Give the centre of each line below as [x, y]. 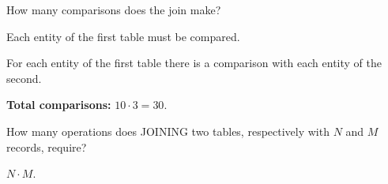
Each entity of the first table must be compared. [123, 36]
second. [24, 78]
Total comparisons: [59, 105]
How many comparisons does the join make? [114, 9]
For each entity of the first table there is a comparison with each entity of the [194, 63]
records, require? [47, 146]
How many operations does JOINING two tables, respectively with [168, 131]
